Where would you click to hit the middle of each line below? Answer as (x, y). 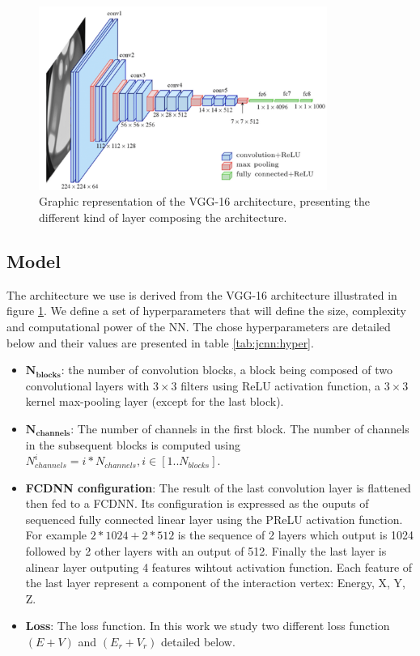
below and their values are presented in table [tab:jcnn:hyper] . (160, 342)
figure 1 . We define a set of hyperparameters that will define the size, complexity (206, 311)
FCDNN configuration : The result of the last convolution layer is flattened (218, 487)
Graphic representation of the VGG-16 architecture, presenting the (205, 201)
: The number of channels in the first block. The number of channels (240, 428)
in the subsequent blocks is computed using (133, 444)
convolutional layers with (87, 385)
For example (56, 535)
